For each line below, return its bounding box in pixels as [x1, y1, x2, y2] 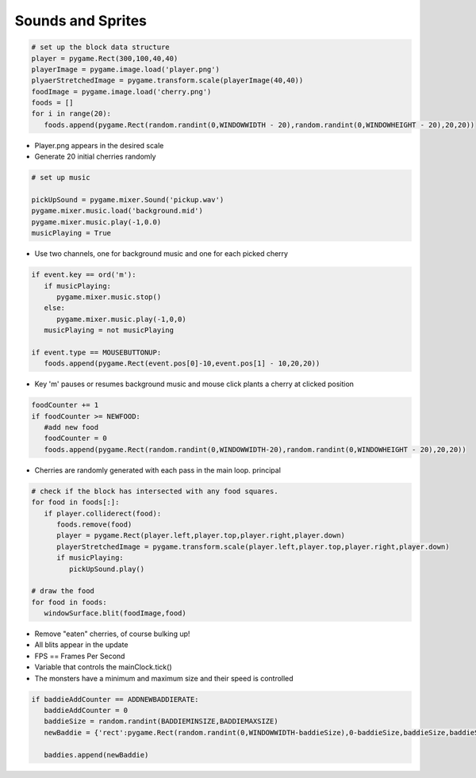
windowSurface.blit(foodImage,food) [44, 609, 186, 618]
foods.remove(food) [56, 519, 132, 529]
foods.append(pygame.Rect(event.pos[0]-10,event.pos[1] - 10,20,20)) [44, 359, 321, 368]
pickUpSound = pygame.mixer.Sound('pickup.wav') [31, 195, 225, 205]
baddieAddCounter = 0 [44, 706, 129, 715]
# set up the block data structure [31, 43, 170, 52]
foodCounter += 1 [31, 400, 99, 410]
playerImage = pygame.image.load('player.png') [31, 64, 220, 74]
